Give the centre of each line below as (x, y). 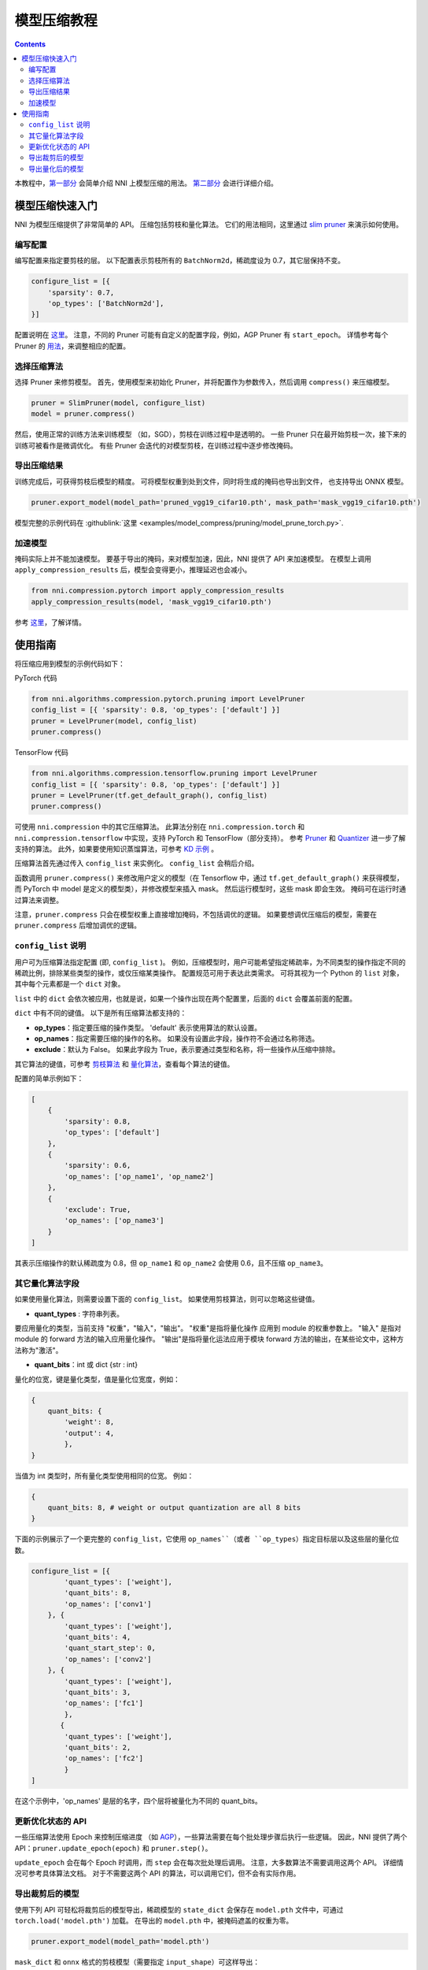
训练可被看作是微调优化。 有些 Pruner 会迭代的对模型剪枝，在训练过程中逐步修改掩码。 (156, 445)
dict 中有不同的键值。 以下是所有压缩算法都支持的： (101, 1013)
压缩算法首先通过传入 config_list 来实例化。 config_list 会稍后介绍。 (137, 864)
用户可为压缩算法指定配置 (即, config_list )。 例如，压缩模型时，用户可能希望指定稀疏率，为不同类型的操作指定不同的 (210, 962)
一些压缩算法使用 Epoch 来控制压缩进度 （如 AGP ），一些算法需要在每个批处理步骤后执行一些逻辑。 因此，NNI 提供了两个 (211, 1837)
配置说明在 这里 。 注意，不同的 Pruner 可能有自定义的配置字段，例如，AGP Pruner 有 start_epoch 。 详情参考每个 (201, 335)
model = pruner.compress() (83, 414)
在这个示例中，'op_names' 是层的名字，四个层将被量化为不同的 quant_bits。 (138, 1801)
